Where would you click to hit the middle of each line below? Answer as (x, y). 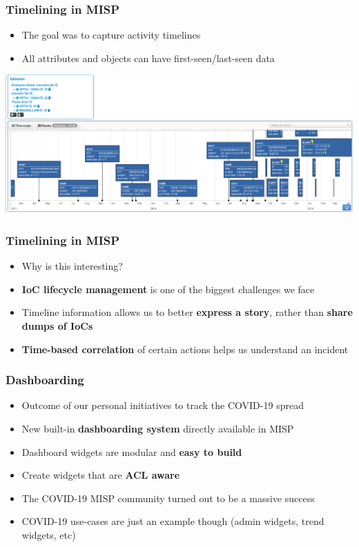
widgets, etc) (49, 534)
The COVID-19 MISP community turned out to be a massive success (168, 498)
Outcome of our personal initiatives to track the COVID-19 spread (163, 405)
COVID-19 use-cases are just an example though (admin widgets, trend (173, 521)
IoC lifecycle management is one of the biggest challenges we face (168, 289)
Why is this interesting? (72, 266)
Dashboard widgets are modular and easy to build (132, 451)
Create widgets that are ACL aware (101, 475)
